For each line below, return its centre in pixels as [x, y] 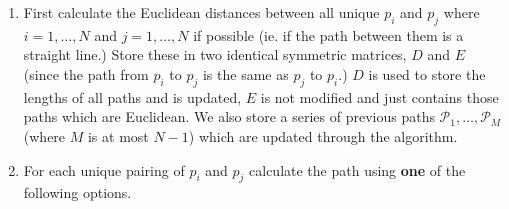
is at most [118, 135]
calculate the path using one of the [357, 169]
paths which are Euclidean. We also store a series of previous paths [229, 116]
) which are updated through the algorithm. [323, 135]
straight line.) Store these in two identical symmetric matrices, [215, 54]
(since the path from [86, 73]
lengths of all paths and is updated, [132, 96]
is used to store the [427, 73]
